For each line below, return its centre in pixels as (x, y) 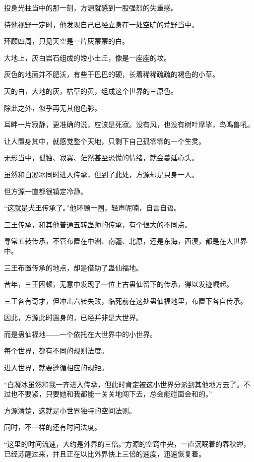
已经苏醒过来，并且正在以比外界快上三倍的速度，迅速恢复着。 (105, 453)
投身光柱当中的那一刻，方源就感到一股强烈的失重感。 (91, 7)
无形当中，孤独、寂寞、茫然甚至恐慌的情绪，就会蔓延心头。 (101, 158)
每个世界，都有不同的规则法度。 (56, 351)
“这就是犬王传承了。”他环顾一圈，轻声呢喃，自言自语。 (93, 208)
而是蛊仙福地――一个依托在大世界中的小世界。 (80, 334)
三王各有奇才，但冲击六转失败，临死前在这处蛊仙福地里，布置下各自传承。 (126, 300)
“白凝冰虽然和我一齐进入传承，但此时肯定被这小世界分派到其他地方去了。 (124, 384)
